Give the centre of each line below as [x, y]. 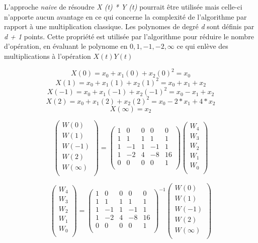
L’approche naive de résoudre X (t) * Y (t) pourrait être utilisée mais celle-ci [123, 7]
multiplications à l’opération [48, 56]
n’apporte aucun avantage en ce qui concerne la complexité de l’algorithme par [125, 16]
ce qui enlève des [202, 46]
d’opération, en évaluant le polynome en [66, 46]
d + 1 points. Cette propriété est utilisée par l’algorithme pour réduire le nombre [129, 36]
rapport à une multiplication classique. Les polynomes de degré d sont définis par [129, 26]
